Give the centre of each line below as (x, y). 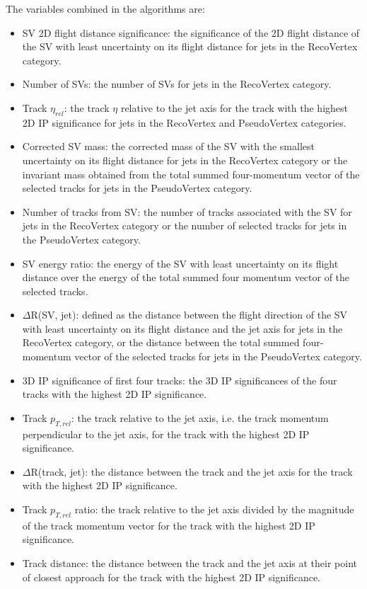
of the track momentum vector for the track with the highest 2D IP (169, 525)
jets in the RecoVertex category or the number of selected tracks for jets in (185, 225)
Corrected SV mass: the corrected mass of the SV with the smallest (168, 146)
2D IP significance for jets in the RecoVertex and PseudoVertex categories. (184, 122)
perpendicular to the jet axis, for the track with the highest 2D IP (166, 434)
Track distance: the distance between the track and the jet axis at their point (190, 563)
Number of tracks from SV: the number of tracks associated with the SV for (187, 211)
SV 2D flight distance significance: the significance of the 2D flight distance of (191, 32)
